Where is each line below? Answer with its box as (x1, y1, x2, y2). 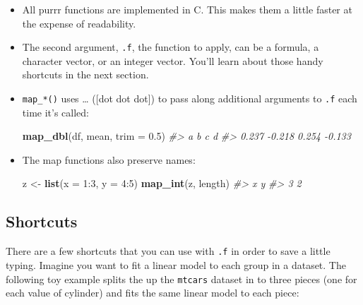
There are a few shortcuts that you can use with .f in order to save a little (6, 244, 331, 258)
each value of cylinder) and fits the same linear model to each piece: (6, 285, 299, 300)
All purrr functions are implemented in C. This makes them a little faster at (22, 2, 352, 16)
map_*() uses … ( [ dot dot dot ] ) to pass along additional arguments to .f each (22, 91, 357, 106)
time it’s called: (22, 104, 89, 119)
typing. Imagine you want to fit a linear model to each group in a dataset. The (6, 257, 346, 272)
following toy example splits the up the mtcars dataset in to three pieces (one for (6, 271, 357, 286)
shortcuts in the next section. (22, 67, 149, 82)
